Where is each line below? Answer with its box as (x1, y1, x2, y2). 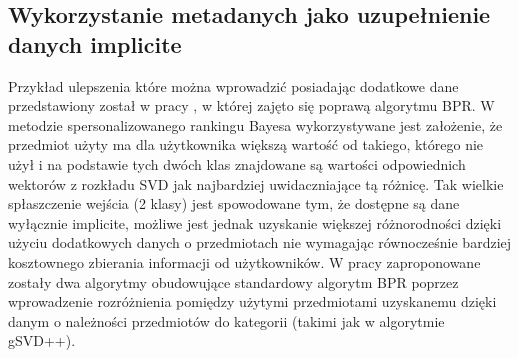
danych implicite (8, 28, 182, 59)
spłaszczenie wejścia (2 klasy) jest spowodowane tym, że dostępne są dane (8, 193, 460, 214)
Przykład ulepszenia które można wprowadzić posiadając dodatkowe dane (8, 75, 459, 96)
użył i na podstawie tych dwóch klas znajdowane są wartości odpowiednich (8, 153, 466, 174)
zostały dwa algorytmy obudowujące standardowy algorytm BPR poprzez (8, 271, 459, 292)
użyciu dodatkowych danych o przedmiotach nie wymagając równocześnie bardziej (8, 232, 512, 253)
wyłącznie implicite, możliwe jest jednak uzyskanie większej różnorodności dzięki (8, 212, 502, 233)
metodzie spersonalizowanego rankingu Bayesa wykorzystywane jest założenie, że (8, 114, 503, 135)
